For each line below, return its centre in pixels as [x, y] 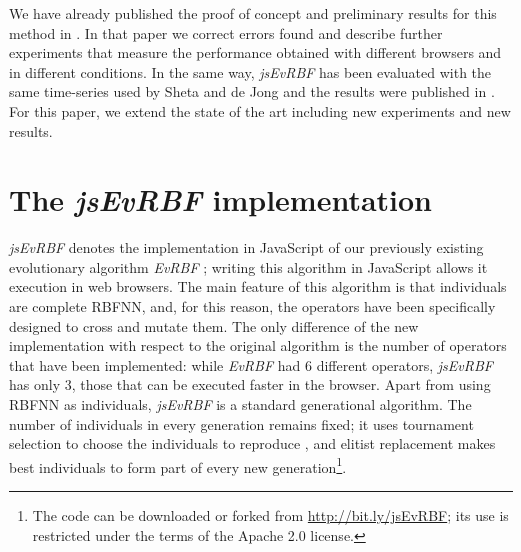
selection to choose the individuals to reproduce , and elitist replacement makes [252, 443]
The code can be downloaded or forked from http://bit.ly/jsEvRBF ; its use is [270, 515]
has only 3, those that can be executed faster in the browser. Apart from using [250, 384]
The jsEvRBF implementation [221, 200]
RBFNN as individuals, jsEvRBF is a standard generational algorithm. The [240, 404]
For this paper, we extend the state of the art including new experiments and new [260, 110]
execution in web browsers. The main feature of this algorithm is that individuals [258, 286]
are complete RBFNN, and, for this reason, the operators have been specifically [252, 306]
